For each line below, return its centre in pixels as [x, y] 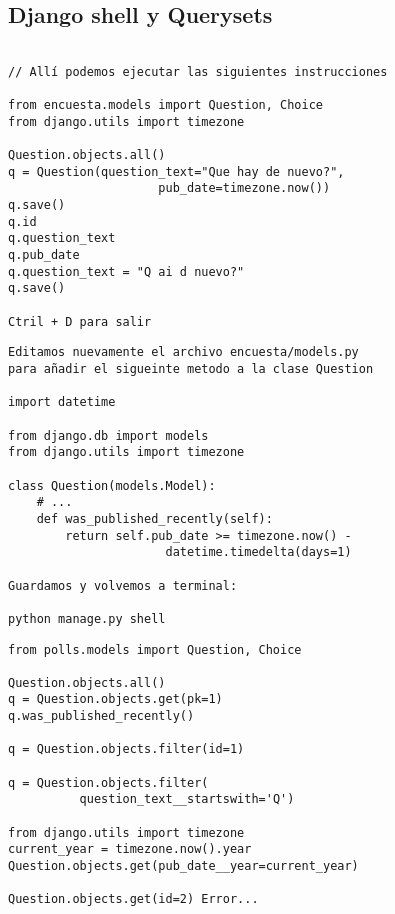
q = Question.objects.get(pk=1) [115, 699]
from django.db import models [108, 435]
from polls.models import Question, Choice [155, 649]
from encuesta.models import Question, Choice [165, 105]
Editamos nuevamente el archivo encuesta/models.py [183, 352]
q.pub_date [44, 255]
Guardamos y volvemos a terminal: [123, 585]
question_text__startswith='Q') [187, 799]
